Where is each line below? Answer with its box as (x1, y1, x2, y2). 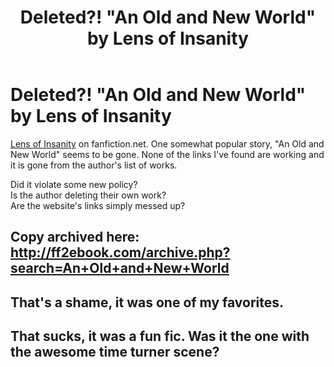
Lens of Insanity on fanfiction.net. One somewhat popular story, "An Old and (10, 137, 325, 150)
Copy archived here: (10, 229, 140, 246)
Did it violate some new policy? (10, 178, 138, 190)
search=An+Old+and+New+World (10, 260, 230, 277)
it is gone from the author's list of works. (10, 159, 178, 171)
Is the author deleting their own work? (10, 189, 167, 201)
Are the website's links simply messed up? (10, 199, 186, 211)
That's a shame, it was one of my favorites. (10, 294, 284, 311)
